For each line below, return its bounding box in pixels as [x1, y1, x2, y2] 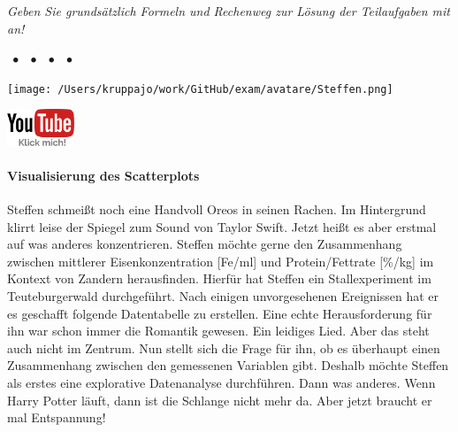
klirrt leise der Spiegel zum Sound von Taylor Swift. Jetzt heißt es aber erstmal [7, 217, 437, 235]
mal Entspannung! [7, 408, 106, 427]
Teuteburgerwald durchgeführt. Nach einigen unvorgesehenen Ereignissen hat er [7, 287, 439, 305]
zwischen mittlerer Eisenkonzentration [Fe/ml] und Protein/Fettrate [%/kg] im [7, 251, 434, 270]
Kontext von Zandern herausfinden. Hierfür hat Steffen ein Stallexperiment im [7, 269, 431, 288]
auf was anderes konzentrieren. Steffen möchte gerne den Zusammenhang [7, 235, 402, 253]
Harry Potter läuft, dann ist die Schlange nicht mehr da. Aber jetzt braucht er [7, 390, 432, 409]
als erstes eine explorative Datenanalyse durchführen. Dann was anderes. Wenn [7, 373, 436, 391]
